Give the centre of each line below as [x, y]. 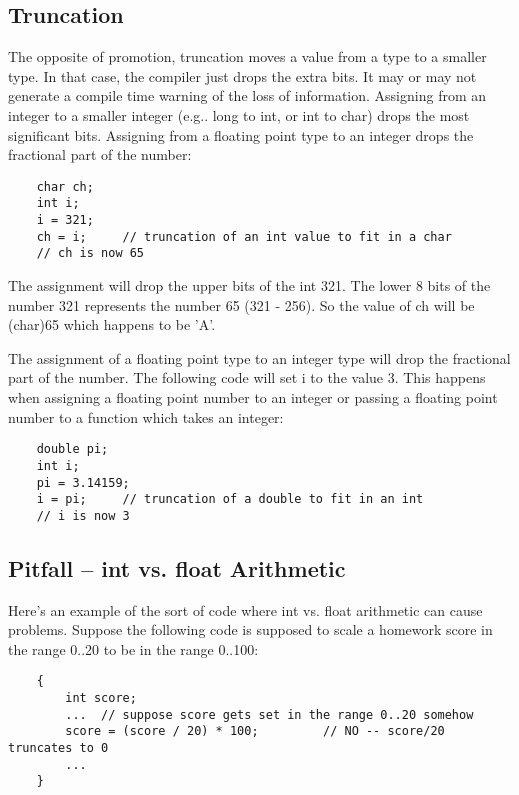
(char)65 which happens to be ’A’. [112, 324]
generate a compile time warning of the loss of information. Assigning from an [247, 95]
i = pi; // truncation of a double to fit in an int [230, 499]
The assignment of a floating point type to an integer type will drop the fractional [259, 357]
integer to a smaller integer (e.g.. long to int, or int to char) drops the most [239, 114]
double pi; [72, 449]
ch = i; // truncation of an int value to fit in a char [244, 236]
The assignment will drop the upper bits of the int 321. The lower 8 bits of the [249, 285]
